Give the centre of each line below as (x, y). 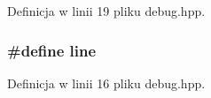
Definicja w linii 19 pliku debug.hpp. (106, 11)
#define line (52, 50)
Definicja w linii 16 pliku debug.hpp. (106, 83)
